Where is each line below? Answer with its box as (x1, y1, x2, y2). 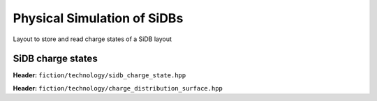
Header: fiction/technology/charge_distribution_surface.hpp (13, 84, 223, 92)
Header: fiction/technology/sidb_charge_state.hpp (13, 71, 186, 79)
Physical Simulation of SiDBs (13, 10, 184, 26)
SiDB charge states (13, 53, 98, 65)
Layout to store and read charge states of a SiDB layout (13, 35, 172, 43)
